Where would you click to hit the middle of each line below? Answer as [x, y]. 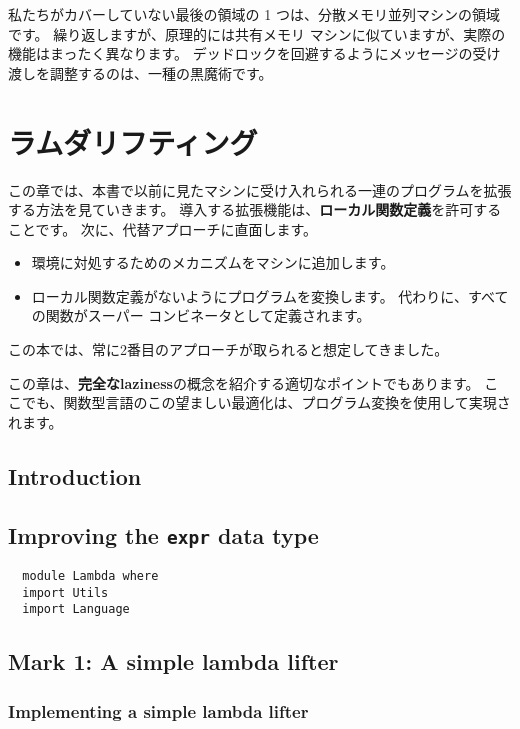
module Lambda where [90, 576]
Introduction [75, 475]
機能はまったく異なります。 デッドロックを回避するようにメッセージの [240, 53]
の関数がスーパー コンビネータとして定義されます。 [201, 315]
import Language [76, 609]
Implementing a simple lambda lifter [158, 710]
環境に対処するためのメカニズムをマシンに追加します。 [213, 262]
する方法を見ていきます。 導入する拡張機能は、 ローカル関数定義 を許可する [255, 209]
